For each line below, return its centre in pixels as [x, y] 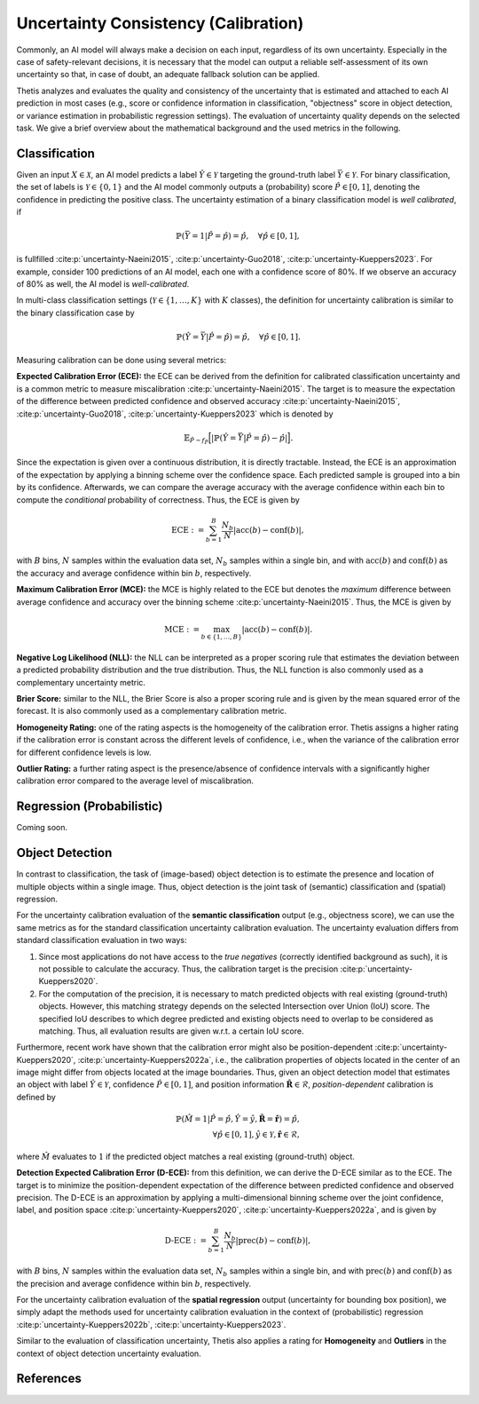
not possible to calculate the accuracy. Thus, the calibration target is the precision [188, 969]
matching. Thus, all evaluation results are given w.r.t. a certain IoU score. [171, 1031]
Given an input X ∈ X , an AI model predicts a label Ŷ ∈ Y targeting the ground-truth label [176, 174]
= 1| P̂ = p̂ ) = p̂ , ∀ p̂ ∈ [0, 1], [246, 236]
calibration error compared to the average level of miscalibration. [135, 781]
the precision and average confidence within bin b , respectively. [134, 1283]
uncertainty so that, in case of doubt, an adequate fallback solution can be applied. [168, 75]
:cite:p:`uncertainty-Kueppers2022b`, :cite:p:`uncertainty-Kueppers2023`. [151, 1324]
